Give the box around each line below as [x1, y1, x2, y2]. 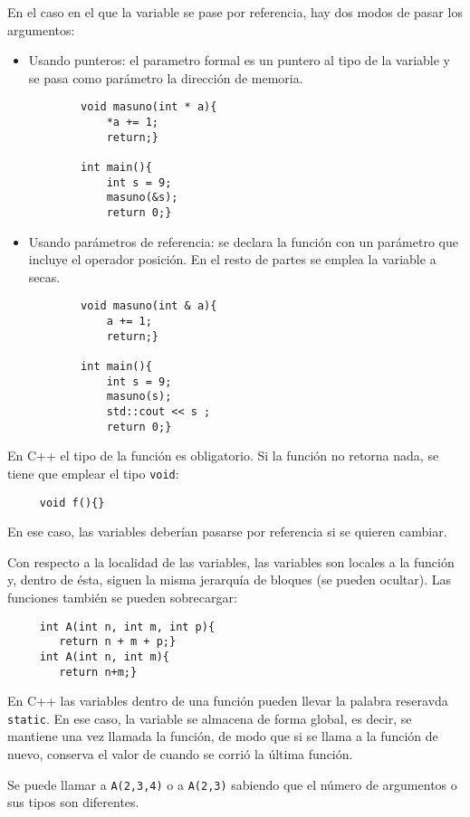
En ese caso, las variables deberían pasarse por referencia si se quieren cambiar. [7, 522, 447, 541]
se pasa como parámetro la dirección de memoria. [28, 68, 303, 87]
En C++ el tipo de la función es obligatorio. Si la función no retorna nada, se [7, 446, 439, 465]
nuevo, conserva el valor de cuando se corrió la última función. [7, 745, 353, 764]
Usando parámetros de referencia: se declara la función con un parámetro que [28, 232, 458, 251]
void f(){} [39, 496, 105, 509]
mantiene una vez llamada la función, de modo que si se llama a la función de [7, 727, 438, 746]
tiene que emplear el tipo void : [7, 463, 179, 482]
